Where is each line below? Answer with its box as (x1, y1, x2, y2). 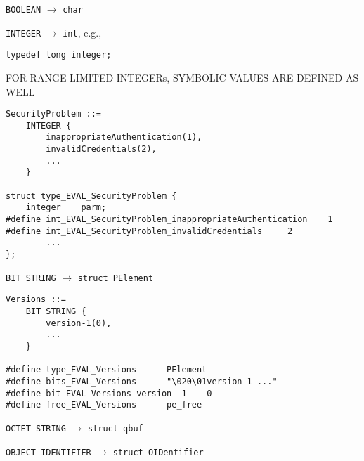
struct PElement (77, 273, 154, 283)
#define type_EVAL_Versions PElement (6, 365, 207, 375)
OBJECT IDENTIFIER (6, 447, 91, 457)
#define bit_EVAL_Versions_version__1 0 (6, 388, 212, 398)
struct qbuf (87, 423, 143, 434)
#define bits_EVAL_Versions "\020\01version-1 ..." (6, 376, 278, 387)
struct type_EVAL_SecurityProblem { (6, 190, 177, 201)
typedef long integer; (6, 50, 112, 60)
